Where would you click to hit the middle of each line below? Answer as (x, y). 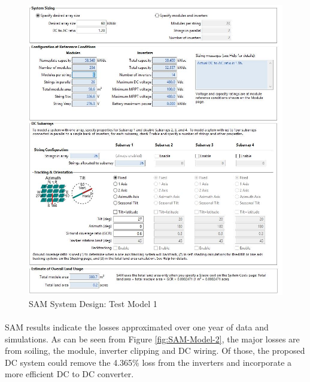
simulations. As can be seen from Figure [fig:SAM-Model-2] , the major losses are (152, 339)
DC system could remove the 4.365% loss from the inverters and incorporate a (148, 362)
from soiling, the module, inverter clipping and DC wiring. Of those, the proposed (155, 351)
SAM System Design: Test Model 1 (93, 303)
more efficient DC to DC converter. (69, 374)
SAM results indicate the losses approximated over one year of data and (137, 327)
